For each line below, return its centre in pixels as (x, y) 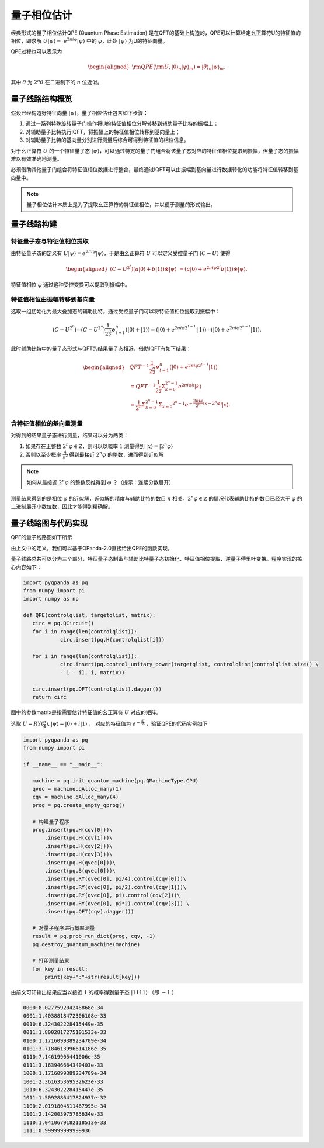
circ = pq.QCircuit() (63, 623)
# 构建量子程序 (51, 821)
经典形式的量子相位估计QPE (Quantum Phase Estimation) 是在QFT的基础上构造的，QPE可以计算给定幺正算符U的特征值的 (156, 33)
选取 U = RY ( (27, 724)
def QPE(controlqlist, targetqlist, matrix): (89, 615)
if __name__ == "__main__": (63, 764)
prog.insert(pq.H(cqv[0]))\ (73, 830)
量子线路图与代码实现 (49, 523)
